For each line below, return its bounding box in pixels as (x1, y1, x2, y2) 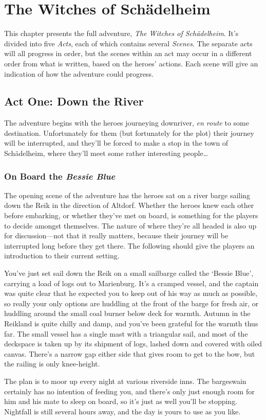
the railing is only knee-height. (4, 358, 100, 369)
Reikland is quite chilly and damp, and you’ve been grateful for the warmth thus (4, 318, 258, 329)
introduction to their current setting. (4, 250, 120, 261)
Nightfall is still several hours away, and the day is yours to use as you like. (4, 406, 241, 416)
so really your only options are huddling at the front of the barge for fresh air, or (4, 297, 259, 308)
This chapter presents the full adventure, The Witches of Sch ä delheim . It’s (4, 28, 239, 39)
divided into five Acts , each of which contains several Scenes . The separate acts (4, 38, 253, 48)
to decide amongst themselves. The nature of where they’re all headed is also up (4, 220, 257, 231)
